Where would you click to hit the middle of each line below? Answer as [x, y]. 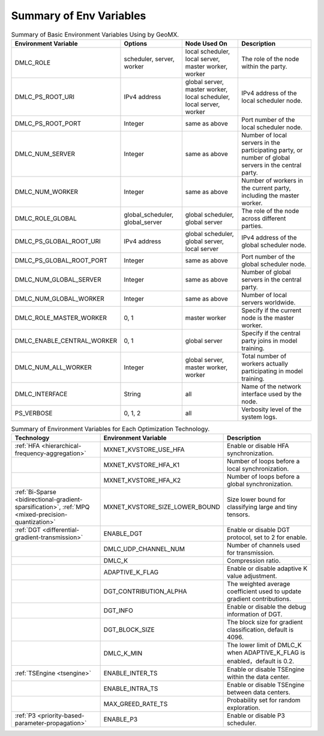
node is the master [267, 318]
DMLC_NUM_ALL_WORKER [53, 367]
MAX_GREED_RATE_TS [136, 704]
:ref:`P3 [25, 716]
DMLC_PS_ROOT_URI [45, 97]
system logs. [259, 417]
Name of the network [271, 386]
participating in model [272, 371]
